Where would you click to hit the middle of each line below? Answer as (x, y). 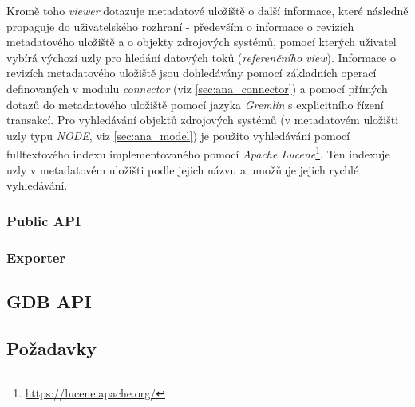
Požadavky (52, 348)
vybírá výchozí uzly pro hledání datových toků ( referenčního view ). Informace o (201, 57)
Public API (44, 220)
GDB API (49, 301)
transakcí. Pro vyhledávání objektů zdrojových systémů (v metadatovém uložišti (203, 120)
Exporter (36, 257)
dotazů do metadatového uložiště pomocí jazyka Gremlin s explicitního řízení (195, 104)
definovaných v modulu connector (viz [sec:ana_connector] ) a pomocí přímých (197, 88)
